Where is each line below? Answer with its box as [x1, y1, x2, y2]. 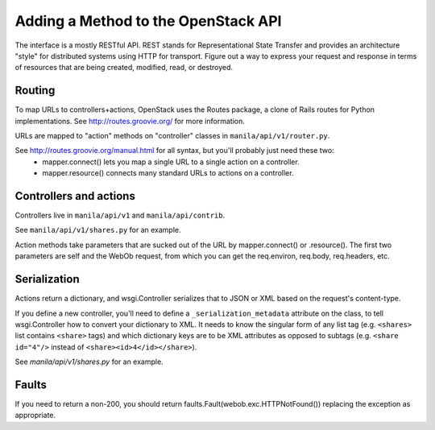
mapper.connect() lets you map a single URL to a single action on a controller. [42, 157, 300, 167]
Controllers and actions [14, 189, 136, 203]
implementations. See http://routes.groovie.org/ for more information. [14, 116, 245, 126]
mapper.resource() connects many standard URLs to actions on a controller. [42, 168, 294, 178]
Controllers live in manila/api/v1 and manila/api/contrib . [14, 210, 226, 221]
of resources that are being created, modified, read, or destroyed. [14, 63, 234, 72]
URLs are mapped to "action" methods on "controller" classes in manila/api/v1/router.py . [14, 131, 330, 141]
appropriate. [14, 411, 56, 420]
